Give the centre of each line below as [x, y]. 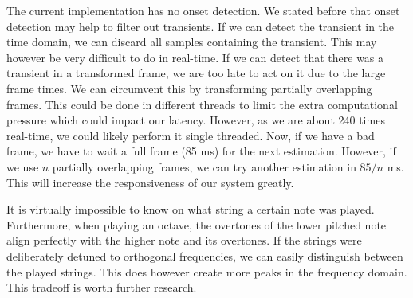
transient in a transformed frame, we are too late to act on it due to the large [196, 73]
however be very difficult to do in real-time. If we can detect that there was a [195, 57]
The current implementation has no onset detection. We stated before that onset [203, 10]
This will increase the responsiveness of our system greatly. [150, 182]
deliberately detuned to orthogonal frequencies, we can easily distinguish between [205, 255]
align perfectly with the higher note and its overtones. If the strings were [184, 240]
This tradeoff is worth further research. [102, 287]
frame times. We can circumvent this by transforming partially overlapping [189, 88]
